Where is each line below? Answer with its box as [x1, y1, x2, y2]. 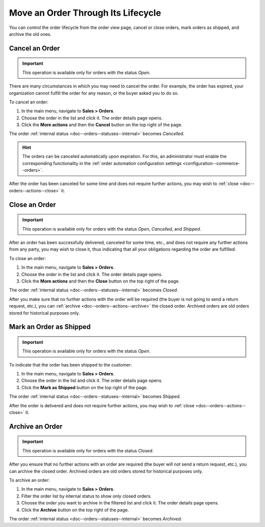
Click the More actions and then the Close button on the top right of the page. [21, 278, 180, 284]
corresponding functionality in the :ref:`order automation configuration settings [22, 160, 182, 166]
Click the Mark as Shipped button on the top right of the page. [21, 384, 148, 390]
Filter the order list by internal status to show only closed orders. [21, 493, 152, 499]
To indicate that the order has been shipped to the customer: [9, 362, 132, 368]
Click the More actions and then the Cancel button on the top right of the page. [21, 122, 183, 128]
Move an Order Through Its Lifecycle [9, 7, 161, 18]
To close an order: [9, 255, 46, 261]
